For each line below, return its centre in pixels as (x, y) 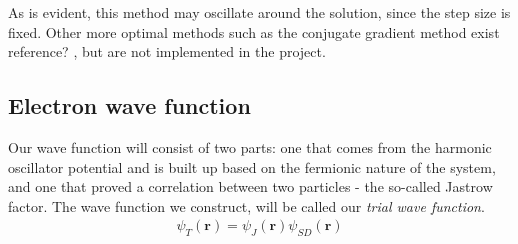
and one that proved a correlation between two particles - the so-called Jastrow (250, 186)
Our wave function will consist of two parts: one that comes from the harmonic (250, 146)
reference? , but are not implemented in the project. (167, 51)
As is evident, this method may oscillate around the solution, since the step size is (259, 12)
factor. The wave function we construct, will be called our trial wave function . (246, 205)
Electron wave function (129, 105)
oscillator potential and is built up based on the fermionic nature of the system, (252, 166)
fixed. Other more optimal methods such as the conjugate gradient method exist (254, 31)
